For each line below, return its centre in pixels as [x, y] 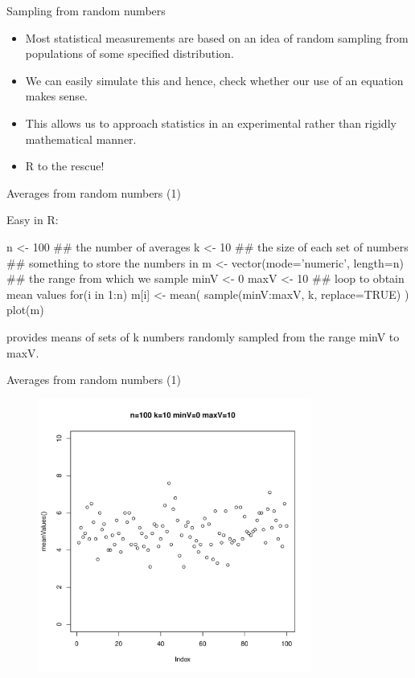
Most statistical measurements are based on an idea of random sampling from [217, 37]
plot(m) [25, 310]
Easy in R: [33, 220]
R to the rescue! [65, 166]
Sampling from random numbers [86, 10]
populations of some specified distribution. [129, 53]
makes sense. [56, 96]
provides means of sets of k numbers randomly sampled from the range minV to [203, 336]
